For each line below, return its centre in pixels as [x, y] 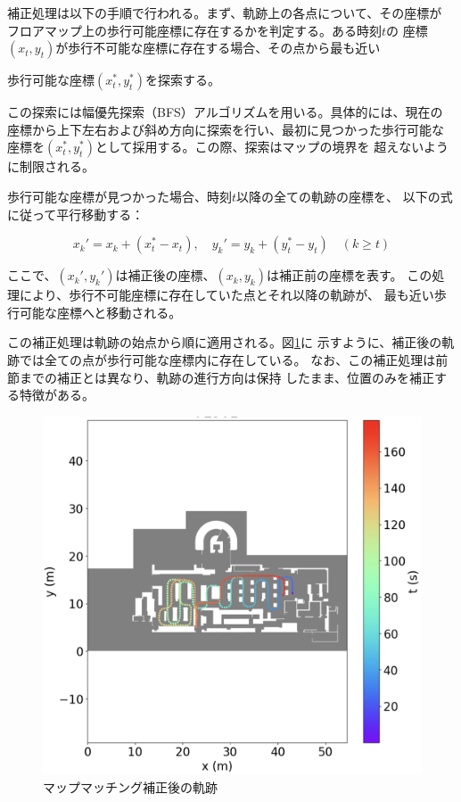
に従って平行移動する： [76, 214]
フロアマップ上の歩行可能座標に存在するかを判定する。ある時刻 [194, 30]
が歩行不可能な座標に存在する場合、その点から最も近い [218, 48]
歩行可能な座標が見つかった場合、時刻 [119, 196]
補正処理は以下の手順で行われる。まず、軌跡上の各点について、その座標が [225, 12]
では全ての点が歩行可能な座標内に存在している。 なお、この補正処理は [227, 359]
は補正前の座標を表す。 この [349, 275]
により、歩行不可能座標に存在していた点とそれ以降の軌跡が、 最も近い [226, 295]
